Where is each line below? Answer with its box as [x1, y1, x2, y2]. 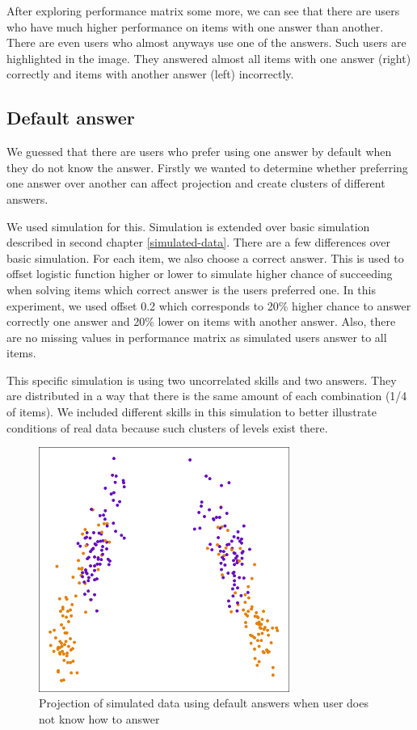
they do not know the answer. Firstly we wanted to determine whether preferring [6, 158, 408, 175]
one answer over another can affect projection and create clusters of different [6, 175, 385, 192]
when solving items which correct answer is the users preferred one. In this [6, 281, 376, 297]
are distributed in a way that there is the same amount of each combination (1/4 [6, 387, 407, 404]
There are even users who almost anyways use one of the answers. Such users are [6, 34, 406, 51]
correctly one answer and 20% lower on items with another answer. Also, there [6, 313, 396, 330]
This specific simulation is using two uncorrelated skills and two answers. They [6, 371, 397, 388]
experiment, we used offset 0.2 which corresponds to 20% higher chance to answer [6, 297, 411, 314]
